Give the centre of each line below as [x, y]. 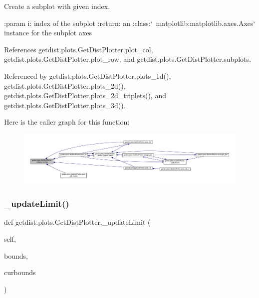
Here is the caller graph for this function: [67, 122]
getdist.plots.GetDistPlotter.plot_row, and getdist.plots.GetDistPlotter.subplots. [128, 59]
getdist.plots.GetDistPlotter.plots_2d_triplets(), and [85, 95]
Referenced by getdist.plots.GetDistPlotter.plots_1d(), [88, 75]
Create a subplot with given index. [57, 6]
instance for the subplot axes [48, 33]
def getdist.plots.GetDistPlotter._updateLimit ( [77, 222]
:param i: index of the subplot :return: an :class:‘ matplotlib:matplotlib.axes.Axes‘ [130, 23]
